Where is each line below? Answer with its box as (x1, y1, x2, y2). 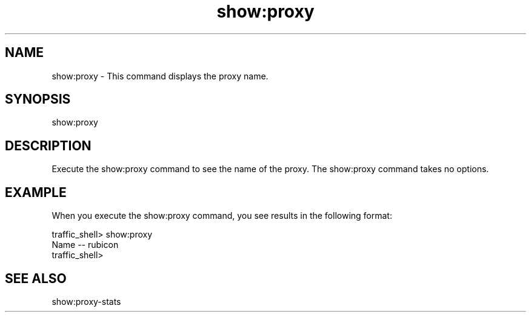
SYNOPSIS (5, 92, 71, 107)
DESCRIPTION (5, 138, 92, 153)
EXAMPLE (5, 184, 67, 200)
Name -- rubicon (52, 239, 119, 250)
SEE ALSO (5, 270, 67, 286)
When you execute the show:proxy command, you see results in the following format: (52, 210, 392, 221)
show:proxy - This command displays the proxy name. (52, 70, 269, 81)
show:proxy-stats (52, 296, 121, 307)
